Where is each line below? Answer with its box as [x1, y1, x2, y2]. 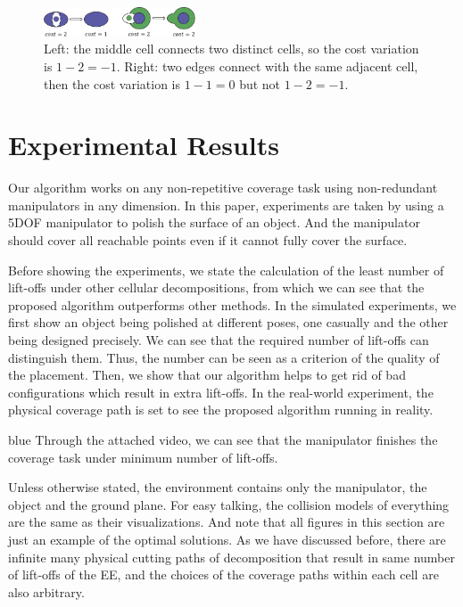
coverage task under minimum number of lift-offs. [8, 447, 278, 466]
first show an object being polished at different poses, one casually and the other [8, 313, 449, 332]
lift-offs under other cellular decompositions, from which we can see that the [8, 278, 425, 297]
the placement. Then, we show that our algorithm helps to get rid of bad [8, 365, 406, 384]
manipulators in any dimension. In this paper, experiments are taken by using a [8, 195, 444, 214]
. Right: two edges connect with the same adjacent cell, [116, 56, 418, 75]
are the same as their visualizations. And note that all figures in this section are [8, 513, 445, 531]
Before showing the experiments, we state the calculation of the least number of [8, 260, 444, 279]
